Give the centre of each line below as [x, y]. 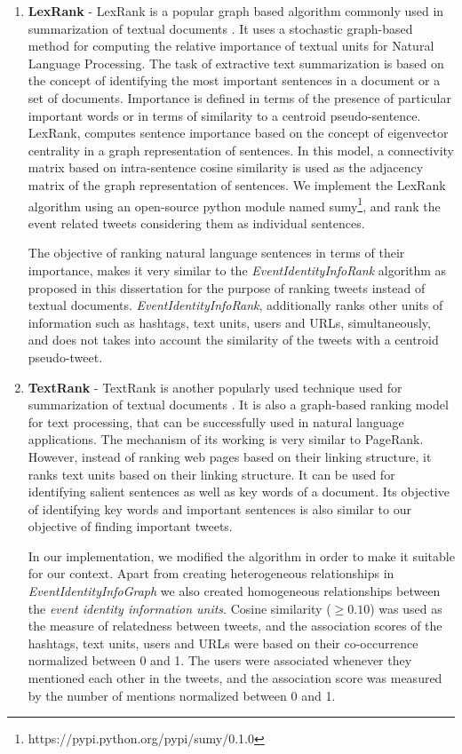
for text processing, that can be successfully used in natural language [216, 421]
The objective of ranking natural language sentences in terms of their [216, 253]
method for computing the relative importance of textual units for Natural [231, 46]
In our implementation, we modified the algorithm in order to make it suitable [241, 556]
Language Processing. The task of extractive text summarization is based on [236, 63]
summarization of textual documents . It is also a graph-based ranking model [238, 405]
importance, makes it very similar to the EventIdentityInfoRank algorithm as [237, 270]
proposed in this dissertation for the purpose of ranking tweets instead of [227, 287]
